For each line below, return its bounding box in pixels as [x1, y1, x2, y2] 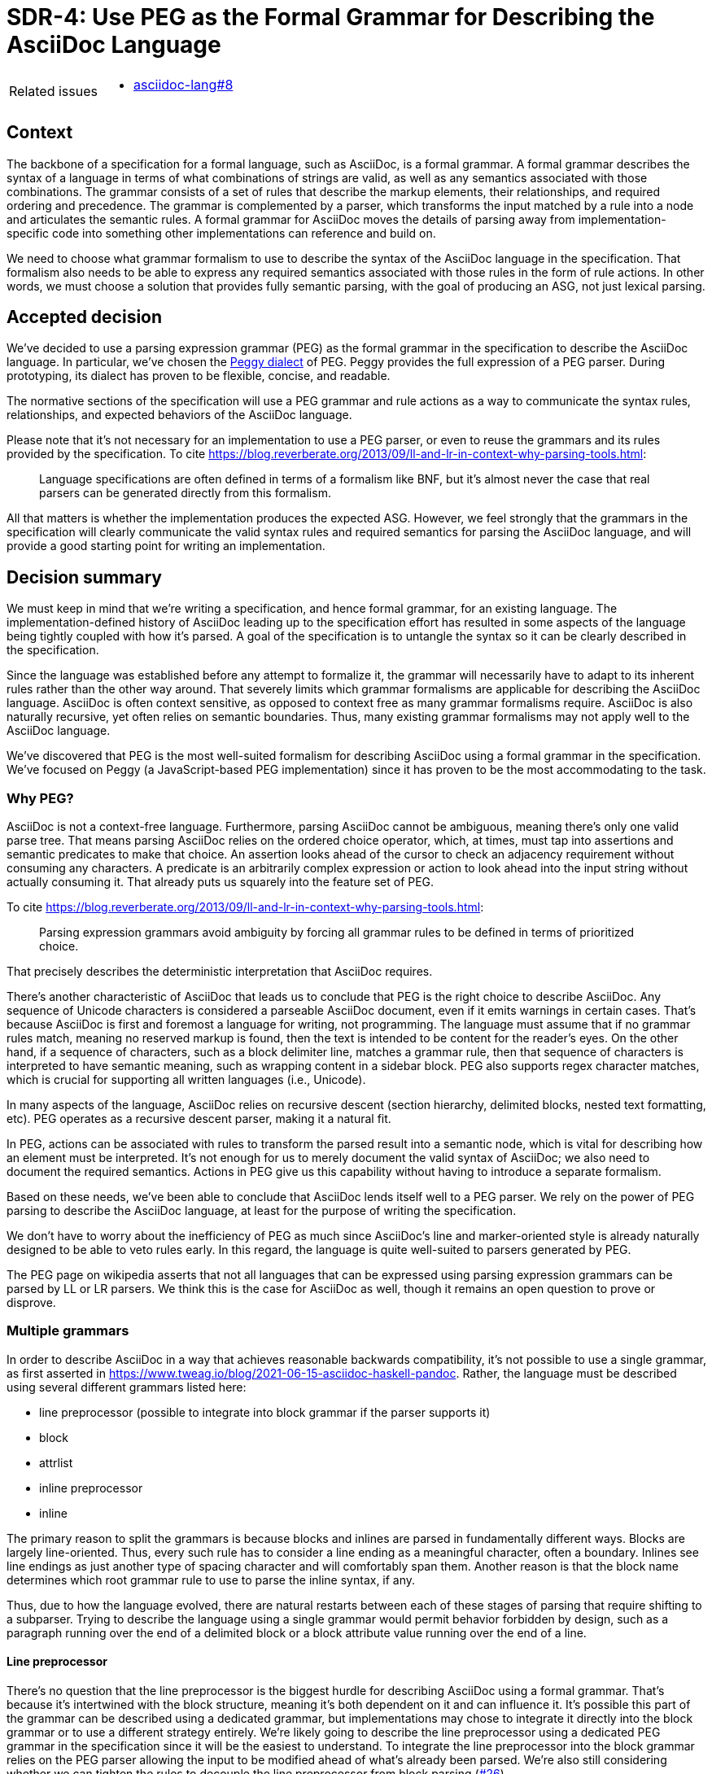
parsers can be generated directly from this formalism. [39, 486, 331, 500]
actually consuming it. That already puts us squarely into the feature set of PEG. [7, 875, 435, 889]
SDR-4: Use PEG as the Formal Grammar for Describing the [7, 3, 655, 31]
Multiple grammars [7, 1322, 129, 1339]
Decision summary [7, 566, 162, 588]
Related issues [9, 82, 98, 99]
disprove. [7, 1296, 56, 1310]
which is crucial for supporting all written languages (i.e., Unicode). [7, 1073, 366, 1087]
